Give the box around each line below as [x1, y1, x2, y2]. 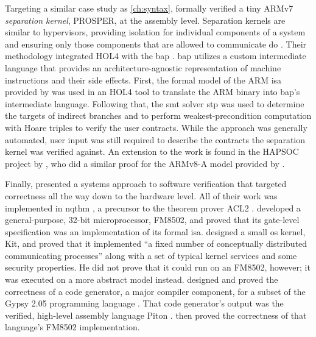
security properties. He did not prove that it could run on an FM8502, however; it [5, 261, 311, 274]
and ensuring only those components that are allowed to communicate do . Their [5, 37, 307, 50]
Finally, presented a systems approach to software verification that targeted [5, 177, 287, 190]
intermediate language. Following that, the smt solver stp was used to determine [5, 97, 304, 110]
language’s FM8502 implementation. [5, 321, 140, 333]
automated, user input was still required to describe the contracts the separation [5, 133, 306, 146]
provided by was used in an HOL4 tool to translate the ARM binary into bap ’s [5, 85, 300, 98]
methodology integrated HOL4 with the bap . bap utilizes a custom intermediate [5, 49, 306, 62]
